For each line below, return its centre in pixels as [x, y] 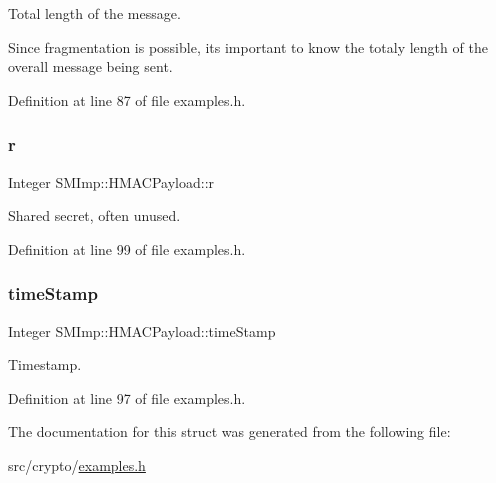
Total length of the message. [94, 13]
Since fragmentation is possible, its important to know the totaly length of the [248, 46]
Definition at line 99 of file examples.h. [127, 248]
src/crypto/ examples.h [77, 464]
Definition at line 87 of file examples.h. [127, 99]
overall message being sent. [90, 66]
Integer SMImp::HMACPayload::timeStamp [142, 330]
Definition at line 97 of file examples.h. [127, 397]
